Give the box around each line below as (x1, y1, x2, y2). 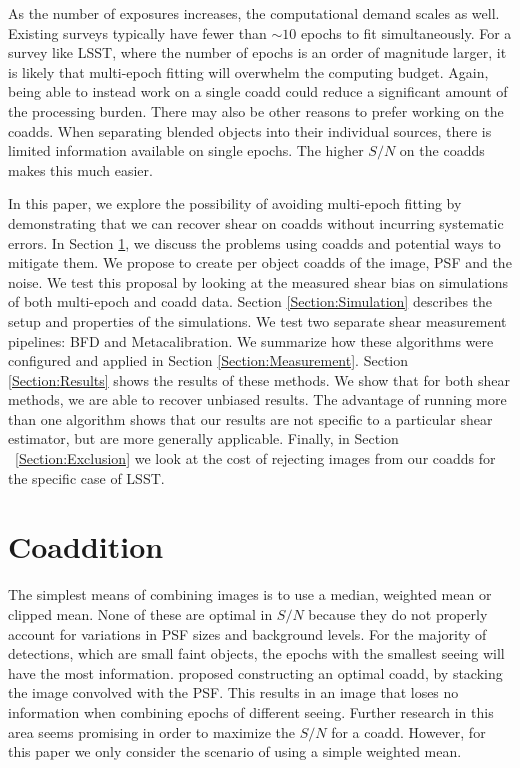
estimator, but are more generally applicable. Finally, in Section (8, 428, 399, 449)
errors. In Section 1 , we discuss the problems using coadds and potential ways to (8, 232, 501, 253)
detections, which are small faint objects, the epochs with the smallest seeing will (8, 643, 505, 664)
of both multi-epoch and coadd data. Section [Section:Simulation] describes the (8, 291, 493, 312)
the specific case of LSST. (8, 467, 165, 488)
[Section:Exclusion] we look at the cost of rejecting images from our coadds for (15, 448, 496, 469)
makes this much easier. (8, 159, 153, 180)
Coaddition (8, 526, 164, 567)
